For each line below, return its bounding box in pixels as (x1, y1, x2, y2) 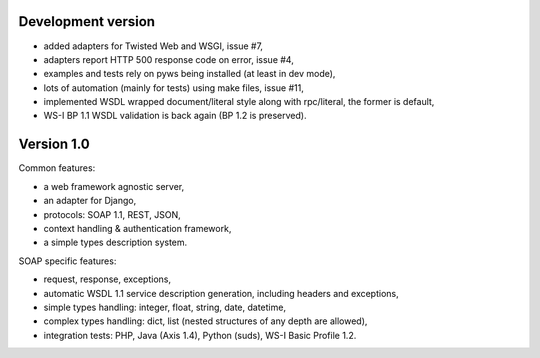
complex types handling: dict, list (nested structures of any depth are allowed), (43, 315, 368, 327)
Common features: (18, 162, 96, 174)
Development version (18, 13, 155, 30)
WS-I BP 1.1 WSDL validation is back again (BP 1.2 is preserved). (43, 110, 307, 122)
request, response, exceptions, (43, 273, 172, 285)
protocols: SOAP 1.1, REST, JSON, (43, 208, 182, 220)
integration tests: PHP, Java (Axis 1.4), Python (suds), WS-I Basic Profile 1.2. (43, 329, 357, 341)
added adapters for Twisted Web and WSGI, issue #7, (43, 40, 264, 52)
